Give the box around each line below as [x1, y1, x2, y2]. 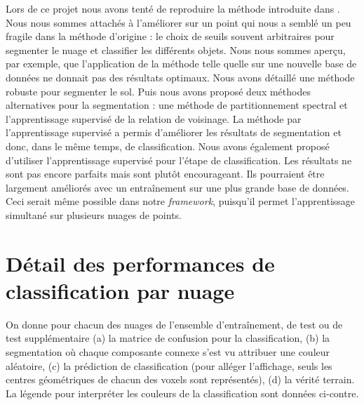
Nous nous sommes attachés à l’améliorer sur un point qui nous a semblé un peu [6, 15, 351, 29]
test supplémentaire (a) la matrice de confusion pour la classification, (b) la [6, 331, 330, 345]
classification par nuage [6, 276, 235, 305]
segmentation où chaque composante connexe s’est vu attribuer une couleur [6, 345, 330, 359]
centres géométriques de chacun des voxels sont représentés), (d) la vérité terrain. [6, 372, 355, 387]
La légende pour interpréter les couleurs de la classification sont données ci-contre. [6, 385, 359, 400]
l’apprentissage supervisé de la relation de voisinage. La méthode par [6, 111, 302, 126]
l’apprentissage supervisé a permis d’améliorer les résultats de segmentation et [6, 125, 342, 140]
